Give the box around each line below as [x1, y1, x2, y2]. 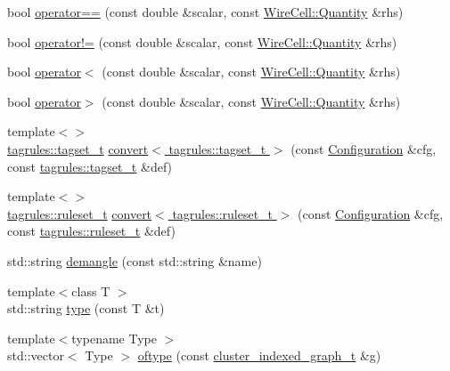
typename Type [71, 328, 157, 347]
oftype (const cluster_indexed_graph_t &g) [137, 346, 381, 365]
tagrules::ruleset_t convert [7, 204, 152, 222]
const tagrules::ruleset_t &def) [7, 222, 176, 240]
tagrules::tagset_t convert [7, 139, 149, 157]
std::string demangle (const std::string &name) [7, 251, 262, 270]
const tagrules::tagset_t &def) [7, 157, 173, 175]
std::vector [7, 346, 64, 365]
